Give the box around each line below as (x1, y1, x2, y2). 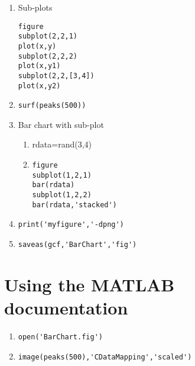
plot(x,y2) (18, 81, 61, 90)
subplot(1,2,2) (32, 191, 92, 199)
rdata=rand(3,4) (32, 138, 92, 150)
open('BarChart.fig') (18, 332, 103, 341)
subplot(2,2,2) (18, 52, 78, 60)
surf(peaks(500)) (18, 101, 86, 110)
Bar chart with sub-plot (18, 118, 104, 130)
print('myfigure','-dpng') (18, 220, 124, 229)
